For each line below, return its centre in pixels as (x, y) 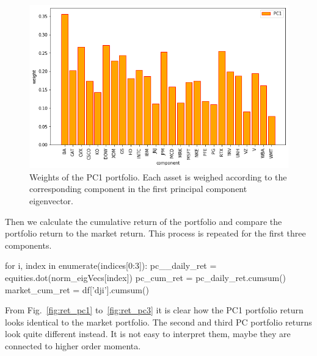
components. (28, 245)
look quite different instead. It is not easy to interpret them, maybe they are (148, 334)
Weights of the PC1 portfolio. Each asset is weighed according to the (158, 176)
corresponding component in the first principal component (138, 189)
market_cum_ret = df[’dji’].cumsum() (77, 289)
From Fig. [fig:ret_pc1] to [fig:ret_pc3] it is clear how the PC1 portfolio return (154, 310)
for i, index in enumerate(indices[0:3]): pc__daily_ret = (111, 265)
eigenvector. (51, 200)
